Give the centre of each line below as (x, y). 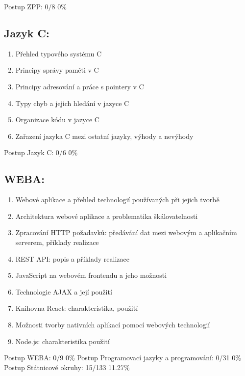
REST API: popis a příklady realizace (72, 258)
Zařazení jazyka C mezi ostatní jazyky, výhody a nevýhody (104, 136)
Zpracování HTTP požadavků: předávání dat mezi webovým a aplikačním (126, 232)
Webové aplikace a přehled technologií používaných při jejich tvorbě (117, 200)
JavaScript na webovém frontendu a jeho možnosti (91, 275)
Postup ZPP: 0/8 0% (35, 6)
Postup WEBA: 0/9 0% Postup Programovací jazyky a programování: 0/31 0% (122, 358)
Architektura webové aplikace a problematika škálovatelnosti (107, 216)
